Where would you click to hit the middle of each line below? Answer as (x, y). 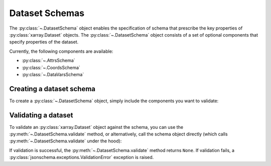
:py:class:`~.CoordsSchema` (51, 67)
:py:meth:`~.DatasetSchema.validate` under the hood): (65, 141)
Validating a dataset (41, 115)
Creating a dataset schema (52, 89)
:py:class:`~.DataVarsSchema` (53, 74)
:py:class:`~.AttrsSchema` (48, 61)
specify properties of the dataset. (44, 42)
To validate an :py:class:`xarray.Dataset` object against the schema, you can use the (96, 127)
